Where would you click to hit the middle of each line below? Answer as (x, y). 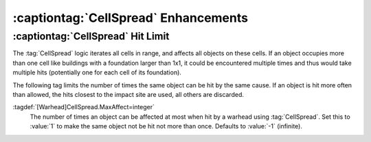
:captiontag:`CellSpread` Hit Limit (91, 36)
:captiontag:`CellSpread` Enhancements (131, 18)
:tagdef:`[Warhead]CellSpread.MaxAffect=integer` (83, 107)
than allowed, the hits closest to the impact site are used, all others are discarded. (128, 94)
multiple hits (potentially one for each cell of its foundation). (97, 72)
